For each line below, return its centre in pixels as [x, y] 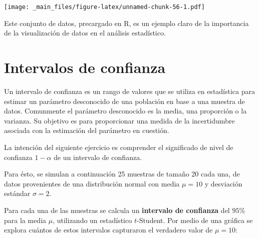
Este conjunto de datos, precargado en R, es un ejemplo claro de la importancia [126, 23]
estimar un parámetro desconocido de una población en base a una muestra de [124, 101]
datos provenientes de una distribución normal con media [92, 183]
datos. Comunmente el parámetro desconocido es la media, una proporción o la [125, 111]
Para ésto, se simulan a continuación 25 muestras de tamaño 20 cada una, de [122, 174]
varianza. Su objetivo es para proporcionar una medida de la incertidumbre [119, 120]
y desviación [223, 183]
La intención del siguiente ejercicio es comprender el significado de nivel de [119, 147]
